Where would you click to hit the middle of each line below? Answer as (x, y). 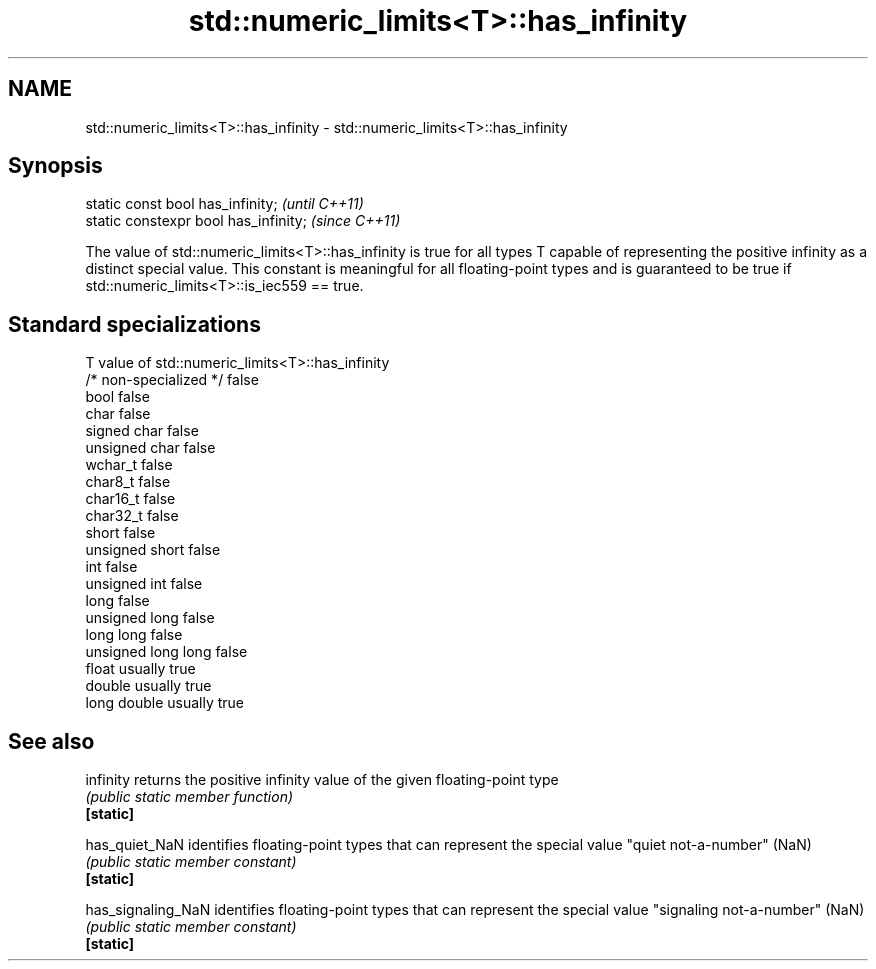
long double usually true (165, 703)
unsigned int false (144, 584)
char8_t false (128, 482)
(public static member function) (189, 797)
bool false (117, 397)
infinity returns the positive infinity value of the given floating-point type (322, 780)
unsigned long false (150, 618)
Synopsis (55, 166)
